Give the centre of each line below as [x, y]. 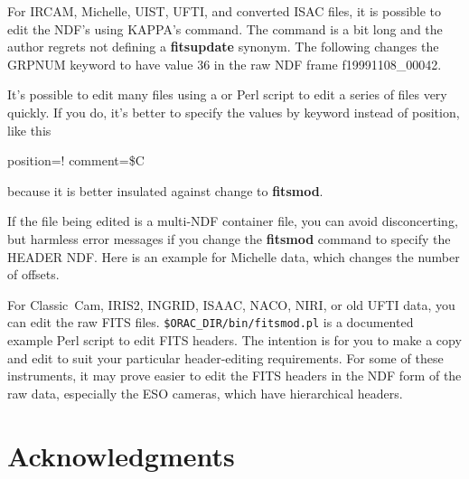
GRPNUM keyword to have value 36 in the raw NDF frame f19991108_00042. [225, 64]
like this [29, 130]
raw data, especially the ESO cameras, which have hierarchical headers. [205, 393]
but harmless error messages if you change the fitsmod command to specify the [229, 238]
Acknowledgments [121, 455]
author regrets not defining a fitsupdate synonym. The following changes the [223, 47]
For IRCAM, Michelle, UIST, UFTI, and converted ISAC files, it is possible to [225, 11]
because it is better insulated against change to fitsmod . [165, 190]
